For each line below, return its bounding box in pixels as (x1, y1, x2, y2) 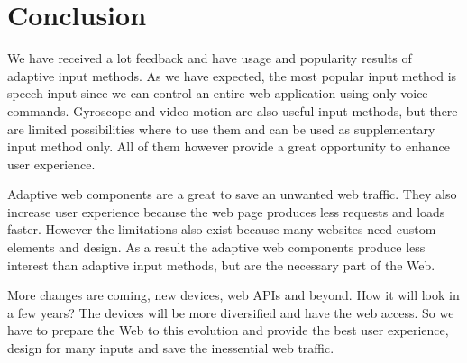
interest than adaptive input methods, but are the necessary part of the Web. (7, 255, 435, 274)
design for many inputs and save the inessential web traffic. (7, 339, 334, 358)
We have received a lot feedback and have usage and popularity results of (7, 49, 412, 68)
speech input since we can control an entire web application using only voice (7, 84, 428, 103)
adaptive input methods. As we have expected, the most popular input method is (7, 66, 457, 85)
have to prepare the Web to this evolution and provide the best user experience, (7, 321, 449, 340)
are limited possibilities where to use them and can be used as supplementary (7, 119, 435, 138)
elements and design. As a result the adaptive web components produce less (7, 238, 426, 257)
